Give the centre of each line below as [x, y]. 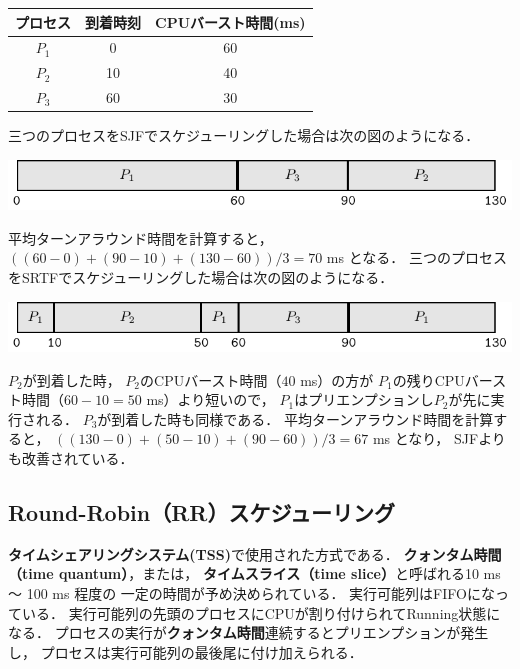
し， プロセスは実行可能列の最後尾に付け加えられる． [185, 651]
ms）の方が [337, 379]
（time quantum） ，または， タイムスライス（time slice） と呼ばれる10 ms [254, 573]
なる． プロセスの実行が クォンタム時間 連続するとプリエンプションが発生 [248, 632]
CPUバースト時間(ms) [230, 21]
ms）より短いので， [210, 399]
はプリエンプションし [364, 399]
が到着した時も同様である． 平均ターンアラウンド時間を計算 [295, 418]
